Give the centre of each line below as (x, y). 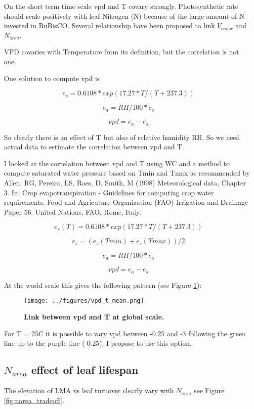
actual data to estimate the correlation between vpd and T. (94, 147)
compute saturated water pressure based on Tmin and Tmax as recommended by (127, 173)
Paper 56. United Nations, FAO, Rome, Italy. (73, 211)
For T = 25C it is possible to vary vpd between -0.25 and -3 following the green (125, 333)
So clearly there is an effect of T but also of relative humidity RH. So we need (122, 137)
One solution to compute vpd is (52, 78)
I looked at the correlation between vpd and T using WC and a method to (117, 163)
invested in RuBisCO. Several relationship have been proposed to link (109, 25)
